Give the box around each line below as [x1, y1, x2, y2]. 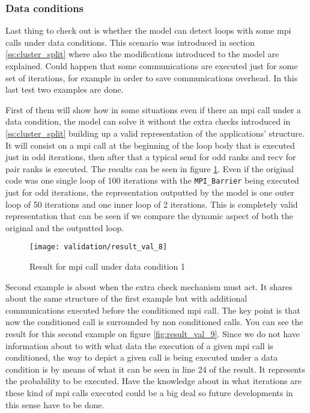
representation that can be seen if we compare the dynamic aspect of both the [5, 210, 293, 222]
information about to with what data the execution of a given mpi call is [5, 339, 273, 352]
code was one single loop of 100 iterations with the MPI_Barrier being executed [5, 174, 299, 187]
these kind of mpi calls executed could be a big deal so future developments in [5, 386, 293, 399]
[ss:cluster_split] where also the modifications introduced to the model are [5, 48, 279, 60]
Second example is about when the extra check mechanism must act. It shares [5, 280, 293, 293]
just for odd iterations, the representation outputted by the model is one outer [5, 186, 294, 198]
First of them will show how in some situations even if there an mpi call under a [5, 103, 301, 116]
